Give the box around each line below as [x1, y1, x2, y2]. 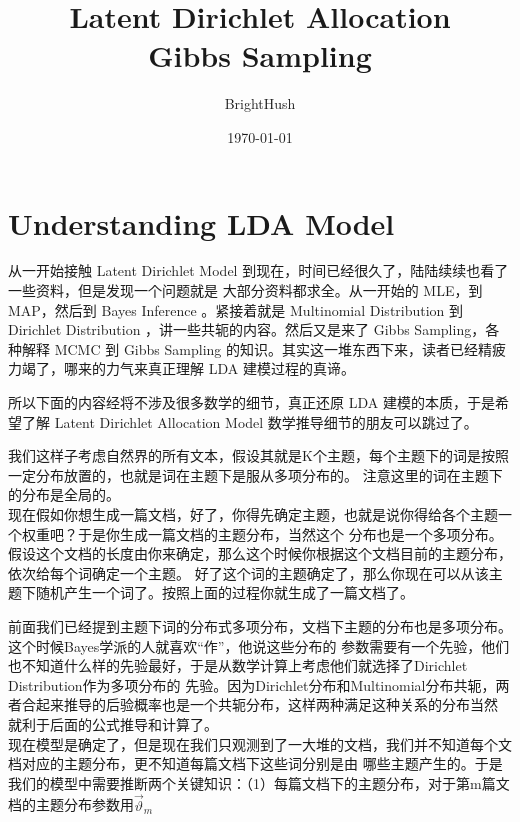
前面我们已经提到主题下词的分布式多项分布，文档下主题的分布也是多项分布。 [8, 615, 512, 636]
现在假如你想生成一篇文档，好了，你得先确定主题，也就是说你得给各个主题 [8, 503, 498, 524]
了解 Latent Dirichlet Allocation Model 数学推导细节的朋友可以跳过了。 [21, 411, 478, 432]
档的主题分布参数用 [8, 794, 134, 815]
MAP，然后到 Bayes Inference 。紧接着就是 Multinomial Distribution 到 [8, 299, 464, 320]
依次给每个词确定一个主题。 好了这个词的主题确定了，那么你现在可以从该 [8, 562, 489, 583]
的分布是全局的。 [8, 484, 120, 505]
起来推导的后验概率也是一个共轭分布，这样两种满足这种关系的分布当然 [35, 694, 498, 715]
